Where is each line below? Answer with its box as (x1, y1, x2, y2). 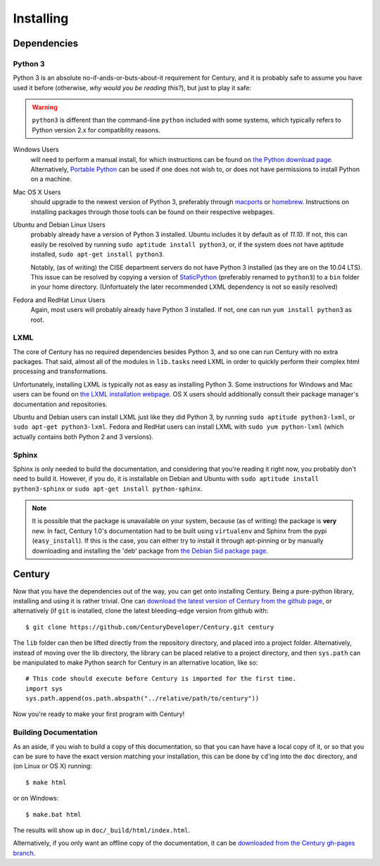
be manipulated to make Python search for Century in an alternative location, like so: (13, 658, 258, 667)
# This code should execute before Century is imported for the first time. (25, 674, 297, 683)
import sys (25, 684, 63, 693)
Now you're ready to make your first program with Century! (13, 710, 185, 718)
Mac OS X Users (13, 187, 61, 196)
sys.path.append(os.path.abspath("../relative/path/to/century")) (25, 694, 260, 703)
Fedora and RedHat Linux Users (13, 296, 106, 304)
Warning (32, 103, 58, 112)
